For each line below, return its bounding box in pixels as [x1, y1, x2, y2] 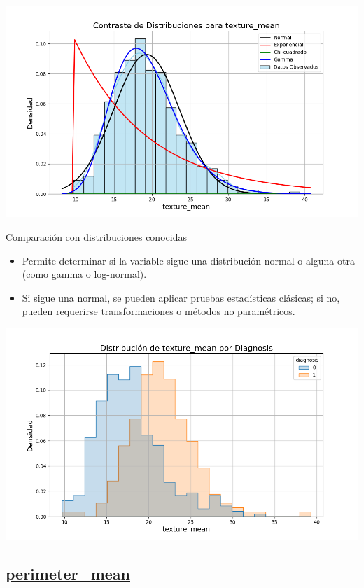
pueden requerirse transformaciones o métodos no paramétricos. [22, 304, 295, 318]
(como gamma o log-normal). [22, 267, 147, 281]
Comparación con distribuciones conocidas [6, 229, 187, 244]
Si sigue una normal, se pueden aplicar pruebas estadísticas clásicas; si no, [22, 290, 340, 304]
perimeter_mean [6, 563, 130, 584]
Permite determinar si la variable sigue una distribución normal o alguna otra [22, 253, 355, 267]
